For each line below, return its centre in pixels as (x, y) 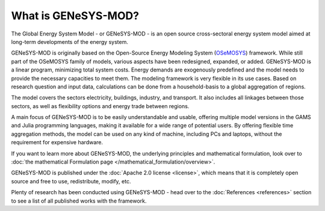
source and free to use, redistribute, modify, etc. (71, 181)
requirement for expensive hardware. (57, 142)
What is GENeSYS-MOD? (75, 16)
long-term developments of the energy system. (70, 41)
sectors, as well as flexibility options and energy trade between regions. (100, 106)
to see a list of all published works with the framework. (79, 201)
